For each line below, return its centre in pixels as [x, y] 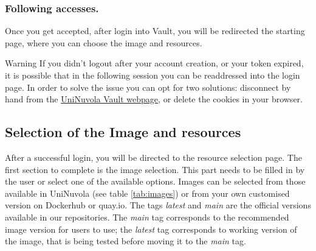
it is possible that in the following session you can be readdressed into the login [153, 75]
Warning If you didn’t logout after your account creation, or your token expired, [154, 63]
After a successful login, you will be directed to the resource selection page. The [153, 157]
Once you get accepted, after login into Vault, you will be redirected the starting [155, 31]
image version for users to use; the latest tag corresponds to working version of [151, 229]
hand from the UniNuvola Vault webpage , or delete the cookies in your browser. [154, 99]
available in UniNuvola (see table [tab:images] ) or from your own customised [147, 193]
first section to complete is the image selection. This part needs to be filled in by [155, 169]
